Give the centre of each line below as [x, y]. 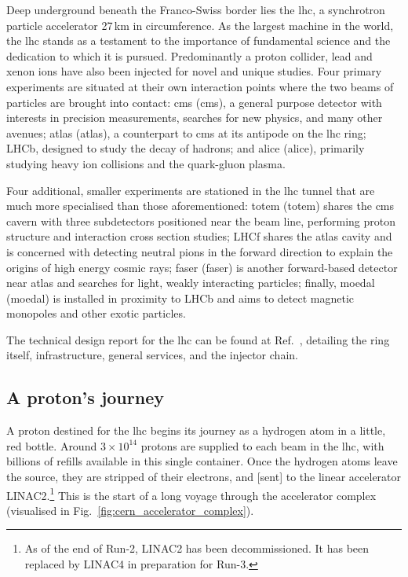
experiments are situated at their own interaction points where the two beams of [200, 86]
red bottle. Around [52, 445]
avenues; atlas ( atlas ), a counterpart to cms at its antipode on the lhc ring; [186, 132]
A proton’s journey [85, 397]
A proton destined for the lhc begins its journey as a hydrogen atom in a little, [196, 430]
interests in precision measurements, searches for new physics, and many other [195, 118]
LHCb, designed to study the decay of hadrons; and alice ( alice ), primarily [186, 148]
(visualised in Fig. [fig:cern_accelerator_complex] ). [130, 510]
